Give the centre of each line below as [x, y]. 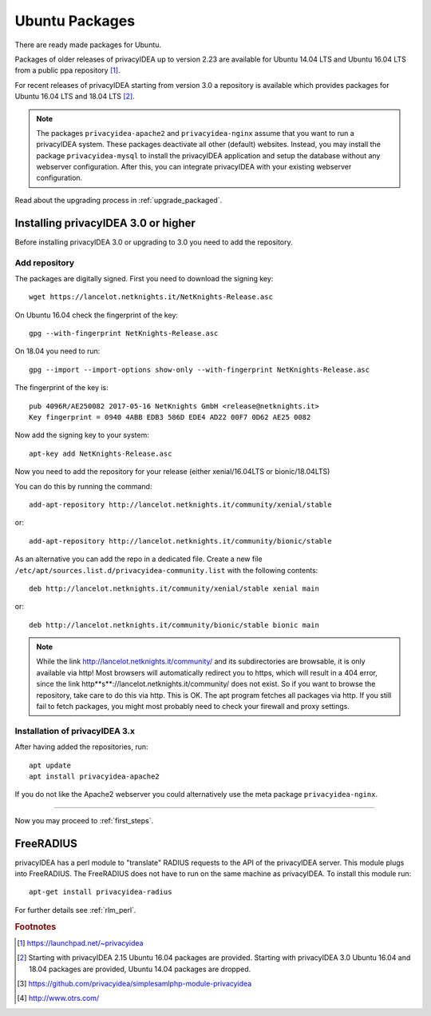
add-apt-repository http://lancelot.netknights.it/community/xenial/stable [180, 504]
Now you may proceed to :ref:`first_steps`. [84, 820]
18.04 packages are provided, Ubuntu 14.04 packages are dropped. [140, 969]
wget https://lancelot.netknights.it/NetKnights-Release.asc [151, 297]
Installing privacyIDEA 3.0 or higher [105, 223]
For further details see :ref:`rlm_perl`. [75, 910]
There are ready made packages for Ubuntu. [88, 45]
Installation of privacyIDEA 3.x [75, 731]
